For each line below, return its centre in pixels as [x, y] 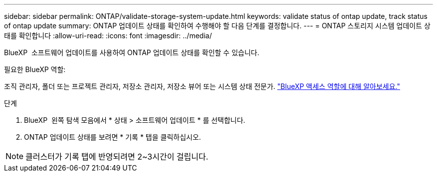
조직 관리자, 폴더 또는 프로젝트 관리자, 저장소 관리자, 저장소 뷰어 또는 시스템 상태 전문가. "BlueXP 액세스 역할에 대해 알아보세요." [202, 86]
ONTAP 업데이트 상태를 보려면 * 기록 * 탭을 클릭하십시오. [112, 137]
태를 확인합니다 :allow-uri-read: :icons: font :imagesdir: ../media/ [108, 36]
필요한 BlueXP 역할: [35, 69]
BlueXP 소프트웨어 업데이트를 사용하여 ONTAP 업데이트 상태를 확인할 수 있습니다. [132, 52]
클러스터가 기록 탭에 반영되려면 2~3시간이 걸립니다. [117, 157]
